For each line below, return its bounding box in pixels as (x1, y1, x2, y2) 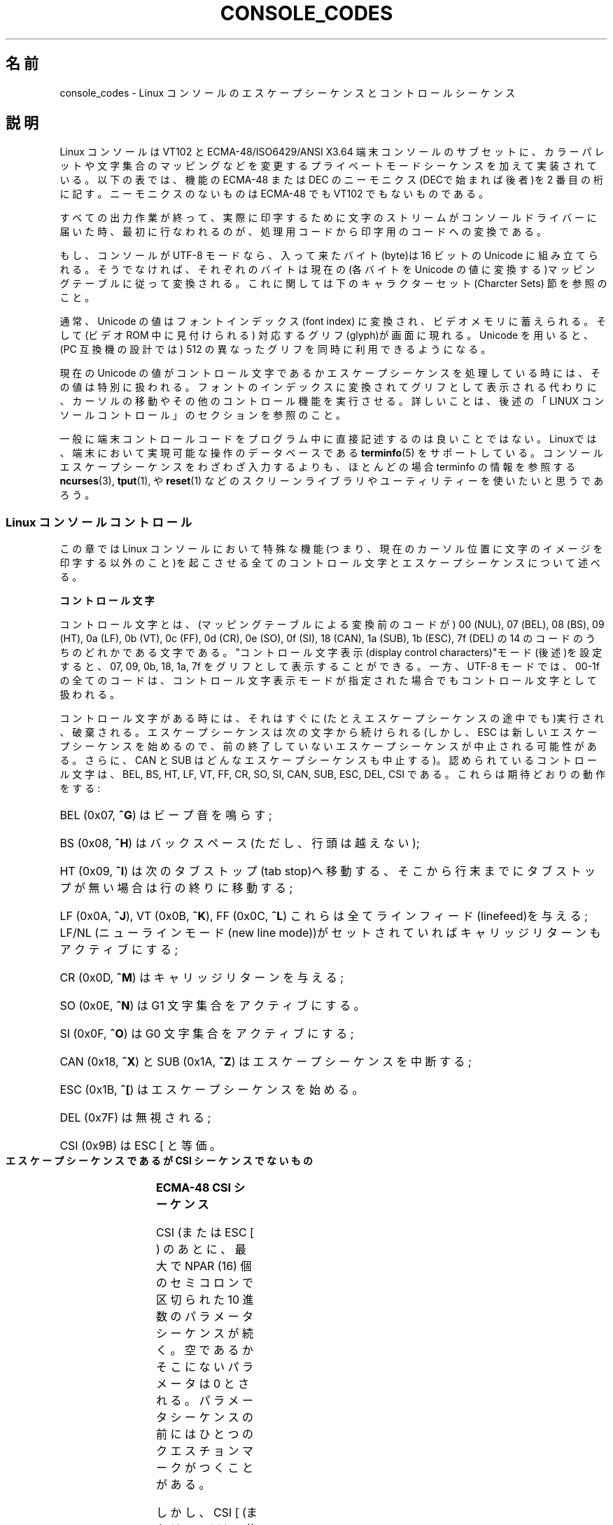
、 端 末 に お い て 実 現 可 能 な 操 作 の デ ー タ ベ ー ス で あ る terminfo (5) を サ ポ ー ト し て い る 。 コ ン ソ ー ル (59, 447, 603, 459)
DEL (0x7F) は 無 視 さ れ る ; (59, 1110, 211, 1125)
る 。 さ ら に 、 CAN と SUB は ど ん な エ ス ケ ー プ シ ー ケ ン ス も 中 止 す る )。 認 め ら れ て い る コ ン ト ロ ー (59, 754, 597, 767)
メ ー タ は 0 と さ (155, 1377, 250, 1391)
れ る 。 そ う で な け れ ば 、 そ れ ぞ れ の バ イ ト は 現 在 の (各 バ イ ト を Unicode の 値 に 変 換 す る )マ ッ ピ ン (59, 263, 596, 276)
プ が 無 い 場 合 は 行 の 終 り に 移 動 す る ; (59, 881, 293, 896)
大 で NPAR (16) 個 (155, 1259, 252, 1274)
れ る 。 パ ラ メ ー (155, 1393, 253, 1408)
